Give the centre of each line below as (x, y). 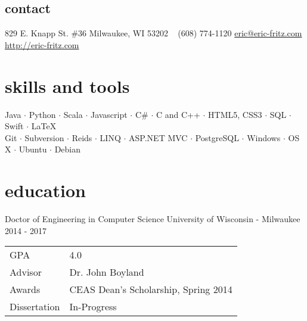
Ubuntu (33, 149)
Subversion (44, 137)
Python (42, 114)
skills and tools (67, 85)
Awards (25, 289)
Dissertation (35, 307)
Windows (264, 137)
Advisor (26, 272)
